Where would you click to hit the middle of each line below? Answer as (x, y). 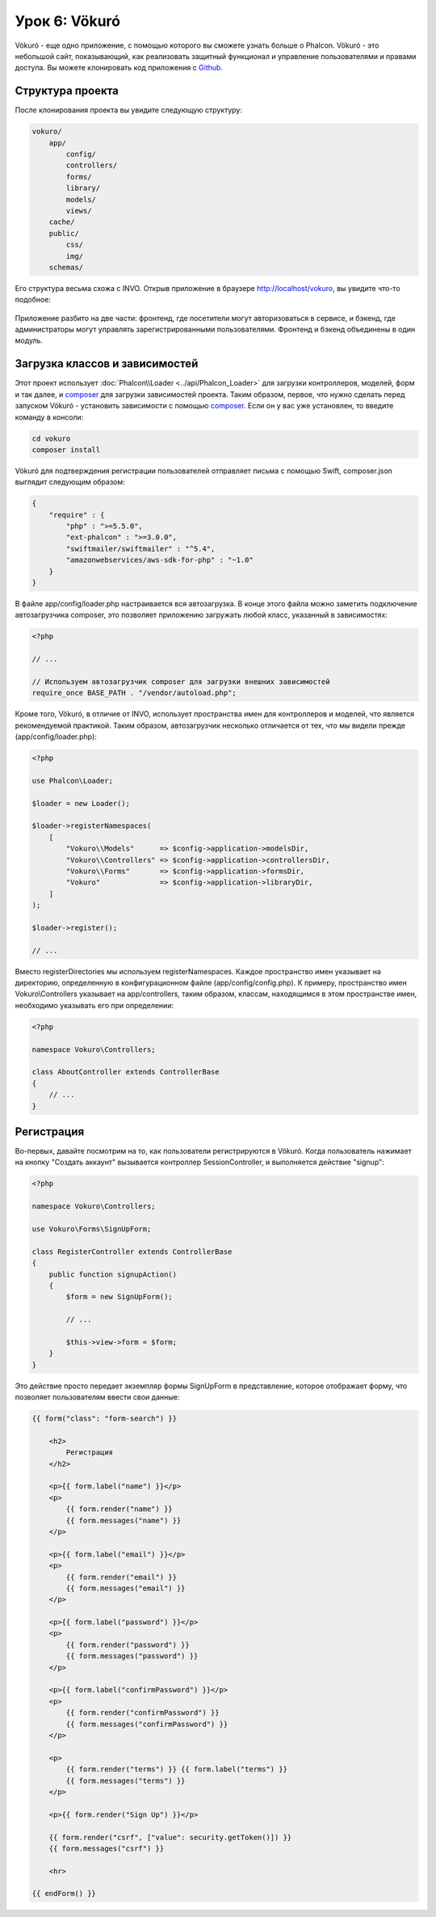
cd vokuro (51, 438)
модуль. (29, 340)
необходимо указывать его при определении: (94, 1005)
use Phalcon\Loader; (72, 781)
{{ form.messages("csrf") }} (107, 1848)
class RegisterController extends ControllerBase (132, 1252)
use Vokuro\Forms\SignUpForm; (92, 1229)
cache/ (62, 222)
